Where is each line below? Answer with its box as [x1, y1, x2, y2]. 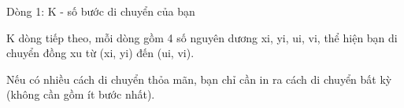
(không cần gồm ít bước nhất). [6, 86, 155, 103]
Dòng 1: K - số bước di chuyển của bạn [6, 3, 195, 19]
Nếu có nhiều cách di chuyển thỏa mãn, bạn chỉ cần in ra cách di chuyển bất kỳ [6, 70, 392, 87]
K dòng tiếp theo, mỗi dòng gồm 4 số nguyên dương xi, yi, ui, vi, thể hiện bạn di [6, 29, 398, 45]
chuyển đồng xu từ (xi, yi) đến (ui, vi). [6, 45, 195, 61]
